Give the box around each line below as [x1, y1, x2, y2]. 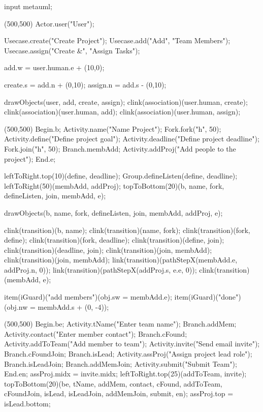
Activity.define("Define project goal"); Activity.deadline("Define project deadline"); [4, 133, 259, 144]
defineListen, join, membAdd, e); [4, 190, 106, 201]
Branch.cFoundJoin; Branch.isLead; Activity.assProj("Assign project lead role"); [4, 348, 252, 359]
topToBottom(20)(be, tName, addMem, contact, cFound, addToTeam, [4, 378, 222, 389]
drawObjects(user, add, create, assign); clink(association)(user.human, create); [4, 96, 248, 107]
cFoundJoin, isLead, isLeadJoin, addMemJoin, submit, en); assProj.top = [4, 388, 234, 399]
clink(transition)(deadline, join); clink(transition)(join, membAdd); [4, 244, 212, 255]
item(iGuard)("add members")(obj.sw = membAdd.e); [4, 291, 172, 302]
